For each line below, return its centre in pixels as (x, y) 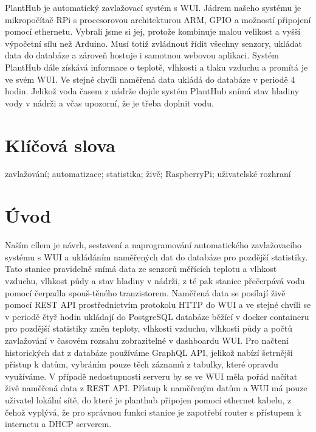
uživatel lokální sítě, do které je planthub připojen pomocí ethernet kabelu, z (148, 399)
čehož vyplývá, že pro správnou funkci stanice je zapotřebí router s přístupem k (153, 412)
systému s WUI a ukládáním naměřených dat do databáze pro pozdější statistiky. (156, 256)
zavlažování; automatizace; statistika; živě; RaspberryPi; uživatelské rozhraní (148, 174)
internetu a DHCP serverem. (58, 424)
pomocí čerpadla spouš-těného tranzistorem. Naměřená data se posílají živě (145, 292)
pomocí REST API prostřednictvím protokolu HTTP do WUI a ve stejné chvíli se (158, 305)
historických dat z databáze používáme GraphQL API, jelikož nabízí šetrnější (149, 352)
